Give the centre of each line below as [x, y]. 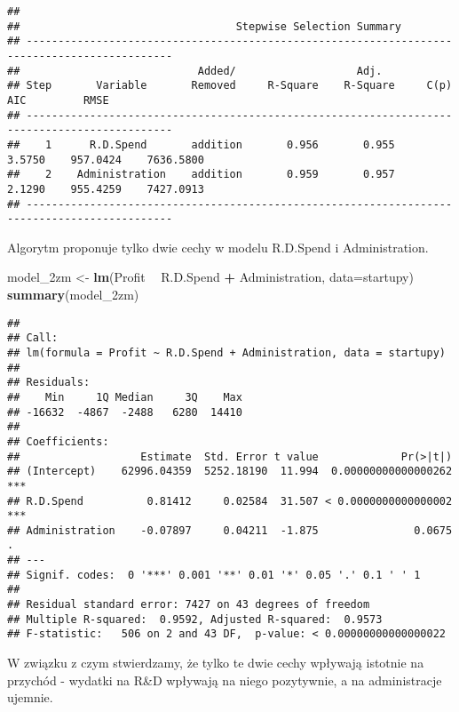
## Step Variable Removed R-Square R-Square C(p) [230, 86]
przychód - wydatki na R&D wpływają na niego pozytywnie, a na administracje [225, 680]
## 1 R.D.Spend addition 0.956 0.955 [201, 144]
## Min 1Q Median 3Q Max [125, 397]
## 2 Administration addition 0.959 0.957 [201, 175]
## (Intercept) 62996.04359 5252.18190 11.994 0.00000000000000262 [230, 472]
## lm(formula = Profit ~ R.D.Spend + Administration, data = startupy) [226, 352]
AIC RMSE [58, 100]
